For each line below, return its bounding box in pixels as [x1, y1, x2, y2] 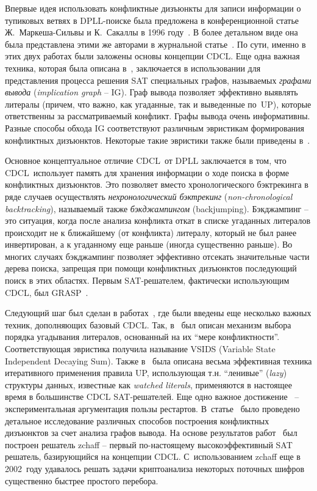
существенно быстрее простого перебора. [5, 474, 158, 487]
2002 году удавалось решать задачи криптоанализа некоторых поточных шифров [5, 462, 305, 474]
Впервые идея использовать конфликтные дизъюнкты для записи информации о [5, 2, 301, 14]
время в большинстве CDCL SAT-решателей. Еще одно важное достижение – [5, 390, 299, 403]
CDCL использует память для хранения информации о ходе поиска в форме [5, 166, 290, 179]
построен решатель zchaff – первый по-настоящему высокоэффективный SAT [5, 438, 293, 451]
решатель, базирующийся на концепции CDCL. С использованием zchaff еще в [5, 450, 301, 463]
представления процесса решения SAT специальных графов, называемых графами [5, 73, 312, 86]
